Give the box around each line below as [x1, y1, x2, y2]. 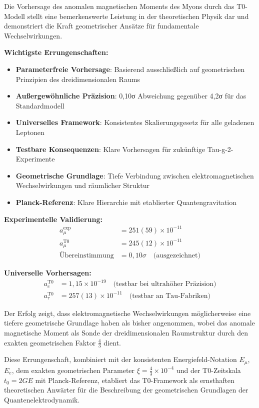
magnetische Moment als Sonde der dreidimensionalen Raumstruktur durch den [4, 327, 248, 337]
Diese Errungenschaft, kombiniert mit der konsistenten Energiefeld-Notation [4, 354, 237, 364]
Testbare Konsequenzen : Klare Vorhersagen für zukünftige [15, 143, 205, 154]
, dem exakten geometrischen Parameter [11, 364, 135, 375]
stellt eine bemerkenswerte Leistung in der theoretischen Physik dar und [27, 10, 249, 21]
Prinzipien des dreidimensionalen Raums [15, 73, 140, 84]
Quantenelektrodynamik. [4, 394, 80, 404]
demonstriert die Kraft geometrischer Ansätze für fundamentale [4, 20, 199, 31]
